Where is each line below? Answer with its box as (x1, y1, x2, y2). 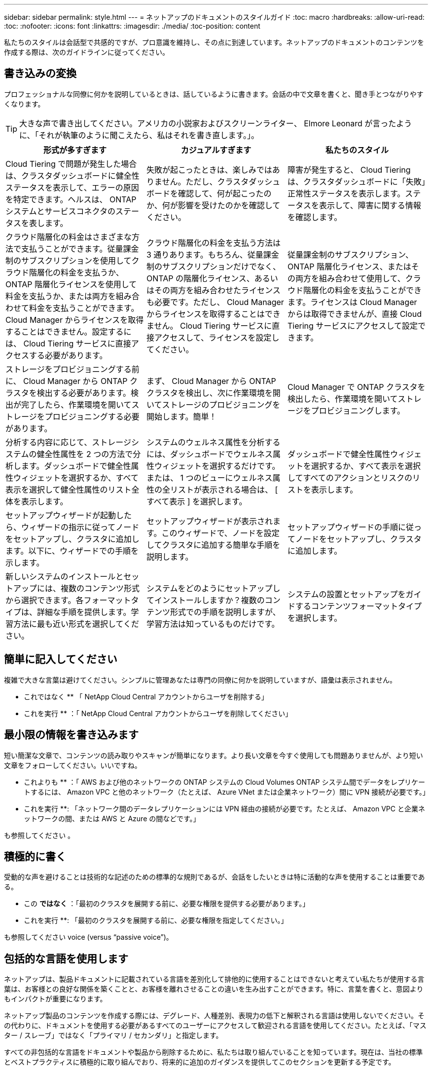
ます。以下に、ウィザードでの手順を (5, 545, 139, 556)
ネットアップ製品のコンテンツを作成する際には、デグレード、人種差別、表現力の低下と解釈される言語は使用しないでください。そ (4, 1011, 425, 1020)
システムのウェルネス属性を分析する (146, 437, 281, 447)
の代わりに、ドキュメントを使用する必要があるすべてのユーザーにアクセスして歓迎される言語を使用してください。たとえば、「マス (4, 1021, 427, 1030)
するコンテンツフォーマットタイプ (295, 601, 422, 611)
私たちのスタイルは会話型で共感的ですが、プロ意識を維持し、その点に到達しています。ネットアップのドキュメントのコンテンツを (4, 38, 424, 46)
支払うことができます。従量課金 (21, 243, 139, 254)
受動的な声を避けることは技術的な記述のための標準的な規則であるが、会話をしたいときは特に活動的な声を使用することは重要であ (4, 873, 425, 881)
